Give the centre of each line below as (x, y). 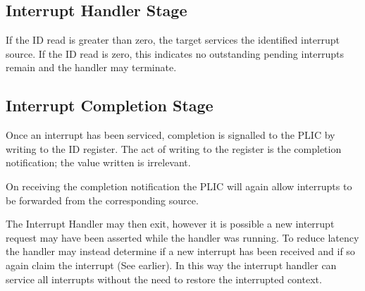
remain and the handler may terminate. (91, 67)
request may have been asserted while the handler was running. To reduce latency (182, 237)
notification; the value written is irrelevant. (98, 162)
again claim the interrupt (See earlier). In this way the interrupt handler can (171, 265)
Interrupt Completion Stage (110, 105)
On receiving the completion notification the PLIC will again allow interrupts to (179, 186)
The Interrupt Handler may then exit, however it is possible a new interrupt (170, 224)
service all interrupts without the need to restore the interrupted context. (164, 279)
